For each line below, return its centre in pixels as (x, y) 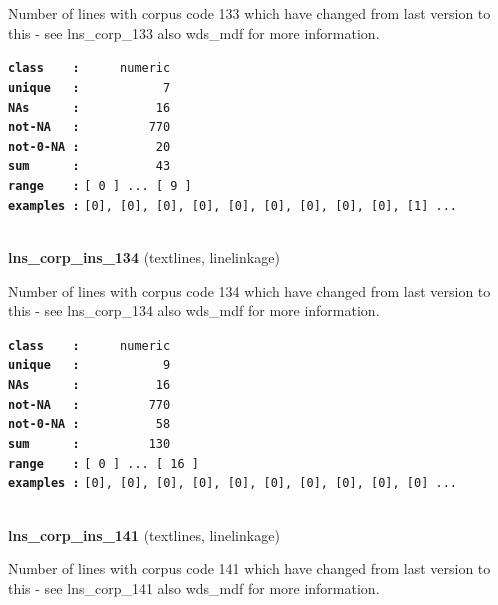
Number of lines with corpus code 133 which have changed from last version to (249, 13)
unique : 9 (89, 365)
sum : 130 (89, 444)
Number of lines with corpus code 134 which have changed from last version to (249, 290)
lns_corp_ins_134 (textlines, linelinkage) (144, 257)
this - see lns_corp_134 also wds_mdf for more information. (194, 310)
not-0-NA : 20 (89, 146)
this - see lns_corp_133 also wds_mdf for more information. (194, 32)
